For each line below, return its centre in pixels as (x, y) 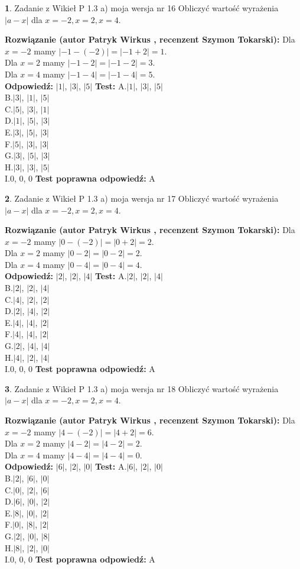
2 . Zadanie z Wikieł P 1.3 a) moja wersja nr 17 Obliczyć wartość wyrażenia (142, 198)
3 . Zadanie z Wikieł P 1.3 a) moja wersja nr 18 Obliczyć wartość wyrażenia (142, 388)
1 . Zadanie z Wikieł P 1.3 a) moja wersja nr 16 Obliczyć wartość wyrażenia (142, 8)
